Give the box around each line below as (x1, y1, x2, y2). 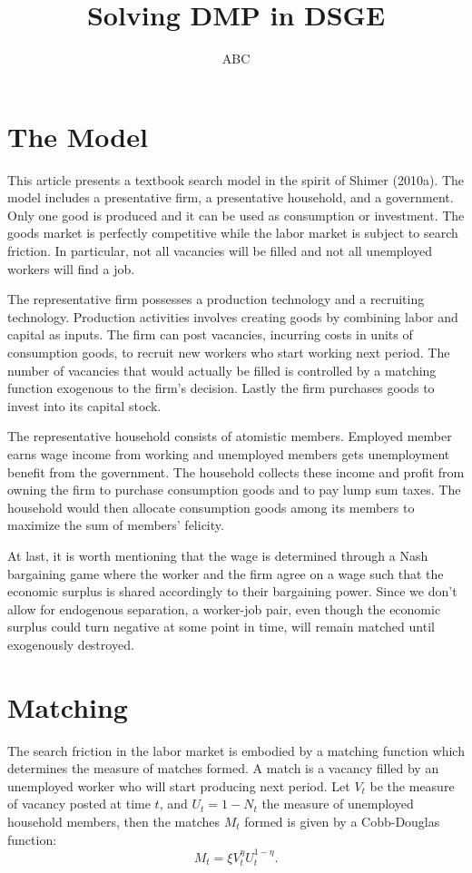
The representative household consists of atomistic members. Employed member (7, 427, 452, 446)
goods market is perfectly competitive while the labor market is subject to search (7, 223, 458, 242)
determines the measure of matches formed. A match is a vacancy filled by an (7, 759, 439, 778)
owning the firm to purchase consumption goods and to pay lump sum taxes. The (7, 480, 461, 499)
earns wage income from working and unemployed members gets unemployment (7, 444, 450, 463)
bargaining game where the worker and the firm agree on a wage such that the (7, 564, 444, 583)
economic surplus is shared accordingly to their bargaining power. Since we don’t (7, 582, 457, 601)
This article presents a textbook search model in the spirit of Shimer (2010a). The (7, 170, 465, 189)
